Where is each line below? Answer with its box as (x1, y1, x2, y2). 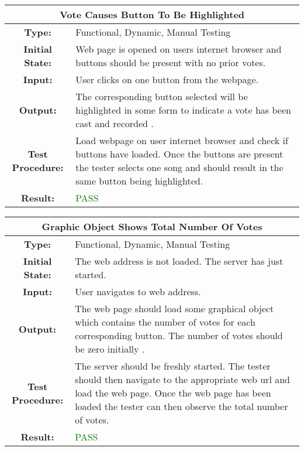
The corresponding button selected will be (75, 90, 248, 103)
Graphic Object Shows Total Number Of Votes (42, 220, 262, 233)
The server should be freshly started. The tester (75, 359, 271, 373)
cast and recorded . (75, 117, 154, 130)
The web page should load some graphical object (75, 302, 274, 315)
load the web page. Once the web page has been (75, 386, 271, 399)
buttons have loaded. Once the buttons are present (75, 147, 284, 160)
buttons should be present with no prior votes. (75, 56, 266, 69)
